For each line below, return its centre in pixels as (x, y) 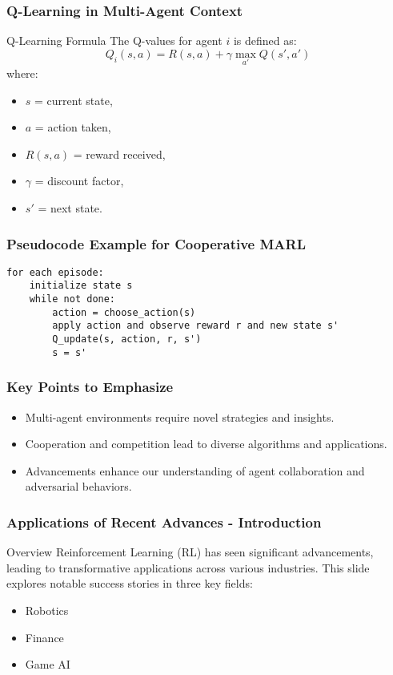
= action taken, (73, 127)
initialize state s (81, 286)
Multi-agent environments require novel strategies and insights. (180, 416)
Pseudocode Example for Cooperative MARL (156, 243)
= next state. (70, 208)
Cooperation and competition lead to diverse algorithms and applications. (206, 444)
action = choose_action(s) (124, 312)
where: (22, 73)
